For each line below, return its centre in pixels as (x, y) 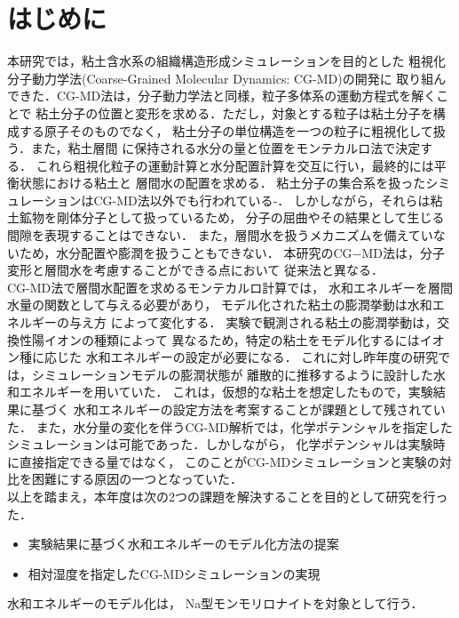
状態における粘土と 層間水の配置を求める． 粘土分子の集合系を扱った (222, 183)
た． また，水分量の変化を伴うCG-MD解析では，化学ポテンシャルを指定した (230, 426)
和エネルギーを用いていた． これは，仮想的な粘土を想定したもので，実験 (220, 392)
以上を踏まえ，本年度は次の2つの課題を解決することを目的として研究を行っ (228, 496)
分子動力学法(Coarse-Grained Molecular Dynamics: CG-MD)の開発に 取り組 (221, 78)
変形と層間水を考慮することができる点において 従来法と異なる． (195, 270)
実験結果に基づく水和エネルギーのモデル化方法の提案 (183, 544)
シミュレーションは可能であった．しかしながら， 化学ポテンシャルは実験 (220, 444)
